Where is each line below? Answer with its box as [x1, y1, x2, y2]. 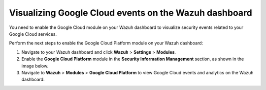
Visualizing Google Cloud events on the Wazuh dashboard [9, 7, 252, 18]
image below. [21, 63, 49, 68]
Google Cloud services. [9, 31, 57, 37]
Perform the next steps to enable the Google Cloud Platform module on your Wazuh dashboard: [9, 40, 203, 46]
